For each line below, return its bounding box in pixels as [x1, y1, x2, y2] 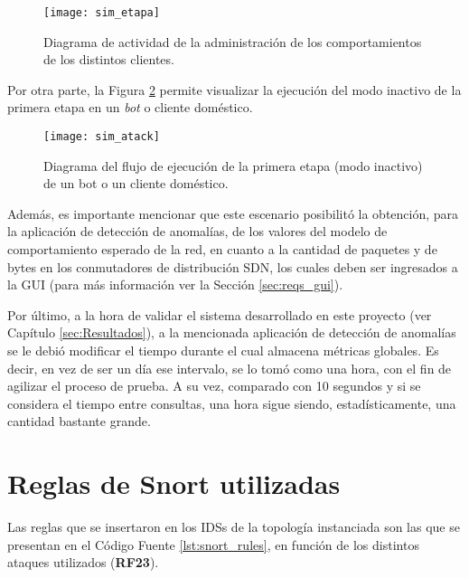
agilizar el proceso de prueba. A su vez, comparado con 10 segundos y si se [7, 376, 421, 395]
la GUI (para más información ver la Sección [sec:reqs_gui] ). [7, 275, 343, 294]
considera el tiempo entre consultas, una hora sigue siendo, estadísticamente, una [7, 393, 456, 412]
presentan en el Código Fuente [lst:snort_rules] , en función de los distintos [7, 535, 419, 554]
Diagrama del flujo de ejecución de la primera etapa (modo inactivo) [43, 156, 423, 175]
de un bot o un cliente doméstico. [43, 174, 229, 193]
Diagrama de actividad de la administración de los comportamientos [43, 32, 422, 51]
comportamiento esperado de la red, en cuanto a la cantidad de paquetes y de [7, 240, 437, 259]
